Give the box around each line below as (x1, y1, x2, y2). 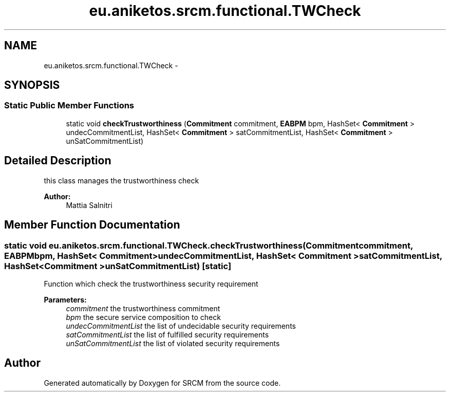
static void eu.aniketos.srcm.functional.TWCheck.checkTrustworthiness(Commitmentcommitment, (4, 240, 413, 251)
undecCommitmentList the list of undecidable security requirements (66, 321, 296, 330)
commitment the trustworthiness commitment (66, 304, 220, 313)
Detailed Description (4, 154, 111, 167)
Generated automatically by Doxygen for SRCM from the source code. (44, 378, 281, 387)
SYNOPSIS (4, 79, 60, 92)
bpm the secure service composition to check (66, 312, 221, 322)
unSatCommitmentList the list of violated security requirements (66, 338, 280, 348)
